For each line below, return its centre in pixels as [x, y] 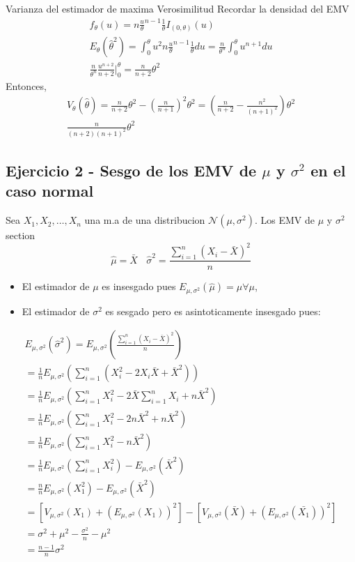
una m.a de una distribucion [145, 220]
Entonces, [26, 85]
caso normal [50, 191]
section [21, 235]
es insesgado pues [139, 286]
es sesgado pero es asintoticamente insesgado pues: [213, 311]
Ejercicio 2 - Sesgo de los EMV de [131, 170]
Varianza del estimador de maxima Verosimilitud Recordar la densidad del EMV [177, 8]
